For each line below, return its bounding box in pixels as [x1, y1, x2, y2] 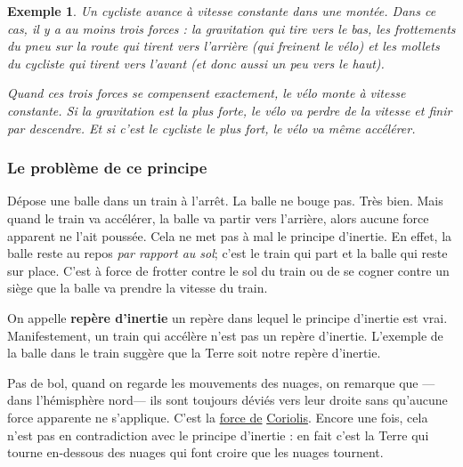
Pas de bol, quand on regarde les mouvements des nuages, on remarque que [7, 373, 418, 391]
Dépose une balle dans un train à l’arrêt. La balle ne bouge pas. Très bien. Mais [7, 191, 443, 210]
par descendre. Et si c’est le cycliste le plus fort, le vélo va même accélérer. [7, 118, 416, 137]
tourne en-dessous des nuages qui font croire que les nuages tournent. [7, 443, 384, 462]
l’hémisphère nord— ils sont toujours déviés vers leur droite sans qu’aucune [36, 391, 448, 409]
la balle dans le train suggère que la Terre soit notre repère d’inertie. [7, 343, 381, 362]
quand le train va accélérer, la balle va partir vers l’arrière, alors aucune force [7, 208, 429, 227]
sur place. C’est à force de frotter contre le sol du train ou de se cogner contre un [7, 261, 450, 279]
